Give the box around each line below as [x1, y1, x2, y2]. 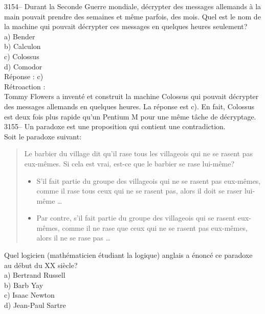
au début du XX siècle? [4, 259, 78, 270]
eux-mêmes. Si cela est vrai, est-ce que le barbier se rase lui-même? [24, 158, 235, 168]
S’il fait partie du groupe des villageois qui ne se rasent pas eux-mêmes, [36, 175, 261, 186]
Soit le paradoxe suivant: [4, 131, 82, 141]
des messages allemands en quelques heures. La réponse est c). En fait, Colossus [4, 101, 254, 111]
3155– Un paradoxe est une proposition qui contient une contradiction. [4, 121, 226, 132]
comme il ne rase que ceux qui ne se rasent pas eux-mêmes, [62, 222, 248, 233]
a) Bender [4, 31, 35, 41]
